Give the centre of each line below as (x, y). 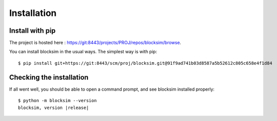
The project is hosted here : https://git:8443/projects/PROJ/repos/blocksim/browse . (95, 43)
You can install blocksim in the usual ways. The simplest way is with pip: (83, 52)
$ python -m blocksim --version (57, 101)
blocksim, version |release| (53, 108)
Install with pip (32, 31)
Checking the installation (49, 77)
